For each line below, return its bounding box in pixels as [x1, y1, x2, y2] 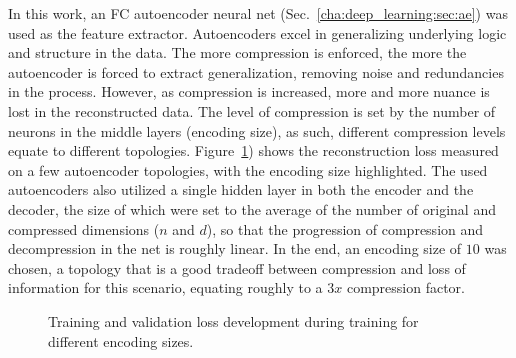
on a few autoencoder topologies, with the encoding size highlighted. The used [8, 159, 488, 180]
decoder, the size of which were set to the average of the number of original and [8, 198, 496, 219]
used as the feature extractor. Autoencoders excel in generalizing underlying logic [8, 22, 507, 43]
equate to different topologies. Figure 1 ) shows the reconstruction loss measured [8, 140, 499, 161]
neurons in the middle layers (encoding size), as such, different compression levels [8, 120, 506, 141]
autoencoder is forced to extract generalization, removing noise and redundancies [8, 61, 504, 82]
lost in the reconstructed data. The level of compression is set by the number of [8, 100, 496, 121]
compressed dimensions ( [8, 218, 160, 239]
